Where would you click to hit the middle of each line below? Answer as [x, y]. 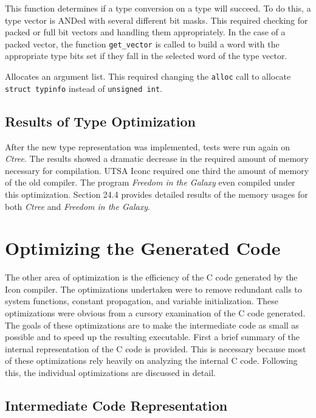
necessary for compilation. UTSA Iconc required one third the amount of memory [157, 170]
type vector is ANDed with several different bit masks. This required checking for [156, 20]
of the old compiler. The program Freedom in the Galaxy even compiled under [150, 182]
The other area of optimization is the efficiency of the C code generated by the [151, 277]
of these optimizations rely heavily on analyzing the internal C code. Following [151, 361]
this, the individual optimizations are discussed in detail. [110, 372]
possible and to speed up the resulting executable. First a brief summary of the [152, 337]
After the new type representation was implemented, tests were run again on [148, 146]
